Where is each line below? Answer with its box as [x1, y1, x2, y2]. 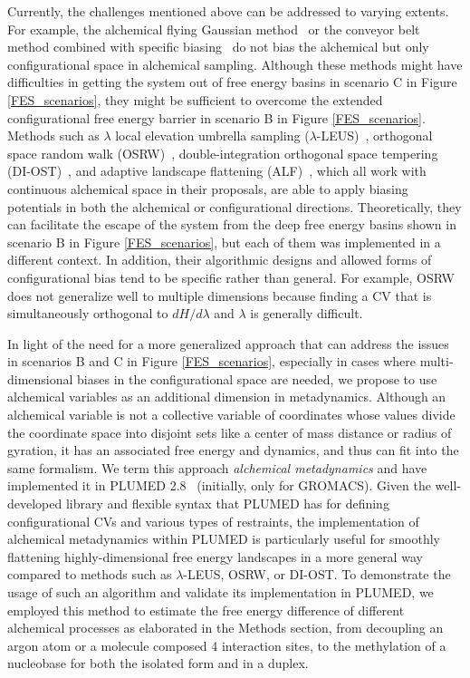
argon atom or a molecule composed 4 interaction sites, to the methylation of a [7, 635, 446, 654]
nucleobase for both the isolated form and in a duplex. [7, 654, 309, 673]
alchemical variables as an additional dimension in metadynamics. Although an [7, 387, 446, 406]
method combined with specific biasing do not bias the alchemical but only [7, 37, 429, 56]
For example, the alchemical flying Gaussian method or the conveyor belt [7, 19, 420, 38]
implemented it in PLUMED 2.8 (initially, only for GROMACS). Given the [7, 476, 431, 495]
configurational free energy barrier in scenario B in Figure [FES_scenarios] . [7, 108, 426, 127]
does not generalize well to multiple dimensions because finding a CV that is [7, 286, 432, 305]
